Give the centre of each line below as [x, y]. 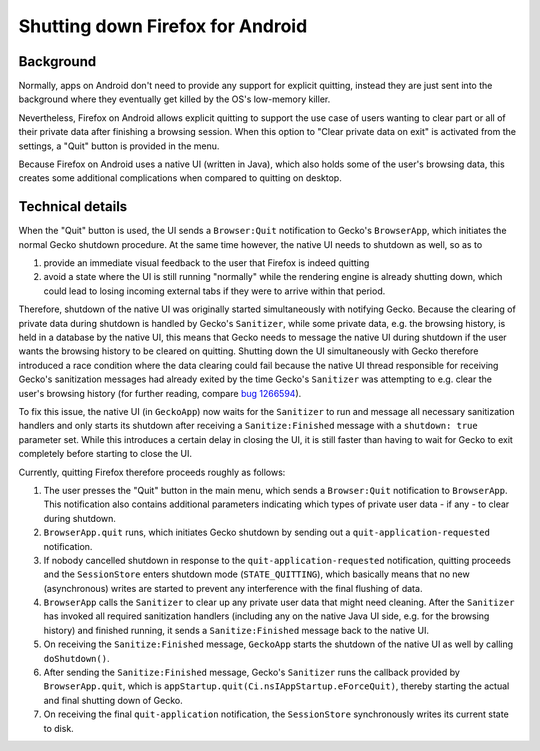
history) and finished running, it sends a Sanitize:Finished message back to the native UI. [236, 630]
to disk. [58, 728]
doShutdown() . [76, 658]
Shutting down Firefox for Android [163, 26]
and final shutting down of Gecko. [113, 700]
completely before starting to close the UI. [105, 454]
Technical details [73, 206]
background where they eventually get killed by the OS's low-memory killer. [174, 99]
